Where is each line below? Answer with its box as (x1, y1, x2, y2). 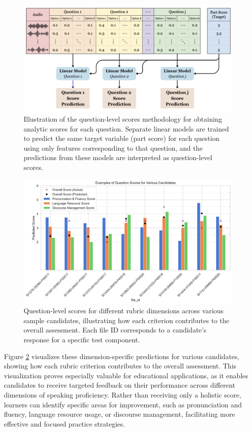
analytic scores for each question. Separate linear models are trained (24, 123, 229, 133)
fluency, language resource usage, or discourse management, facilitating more (4, 409, 235, 419)
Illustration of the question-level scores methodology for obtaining (24, 114, 222, 124)
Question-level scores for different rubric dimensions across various (24, 305, 224, 316)
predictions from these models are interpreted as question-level (24, 152, 213, 163)
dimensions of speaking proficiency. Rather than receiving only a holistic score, (4, 389, 241, 399)
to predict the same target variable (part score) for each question (24, 133, 220, 143)
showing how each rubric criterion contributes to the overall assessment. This (4, 361, 237, 371)
